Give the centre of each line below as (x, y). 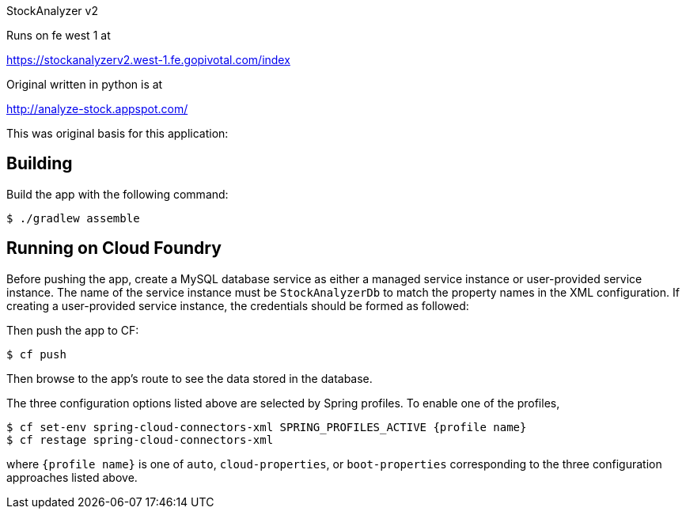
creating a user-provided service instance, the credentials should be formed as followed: (238, 305)
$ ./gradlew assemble (73, 218)
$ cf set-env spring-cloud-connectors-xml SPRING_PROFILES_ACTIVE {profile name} (267, 427)
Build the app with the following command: (117, 194)
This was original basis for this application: (117, 133)
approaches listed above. (72, 477)
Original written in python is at (85, 84)
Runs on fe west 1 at (59, 35)
